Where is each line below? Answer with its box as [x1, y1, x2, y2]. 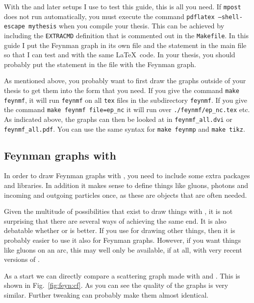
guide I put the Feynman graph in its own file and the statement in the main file [4, 40, 247, 50]
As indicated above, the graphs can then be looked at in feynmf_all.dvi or [4, 114, 232, 124]
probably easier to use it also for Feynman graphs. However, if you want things [4, 235, 241, 245]
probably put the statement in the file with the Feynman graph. [4, 59, 196, 69]
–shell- [218, 13, 243, 21]
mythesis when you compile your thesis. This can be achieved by [28, 21, 225, 31]
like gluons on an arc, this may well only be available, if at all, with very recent [4, 244, 242, 255]
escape [4, 23, 25, 30]
